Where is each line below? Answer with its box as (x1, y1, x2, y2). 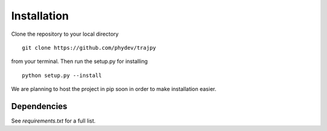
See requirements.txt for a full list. (11, 117, 96, 124)
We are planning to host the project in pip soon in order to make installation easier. (11, 86, 217, 93)
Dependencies (11, 101, 68, 112)
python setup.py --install (22, 72, 102, 79)
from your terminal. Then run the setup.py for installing (11, 58, 148, 65)
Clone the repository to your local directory (11, 30, 119, 38)
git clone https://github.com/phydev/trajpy (22, 44, 157, 51)
